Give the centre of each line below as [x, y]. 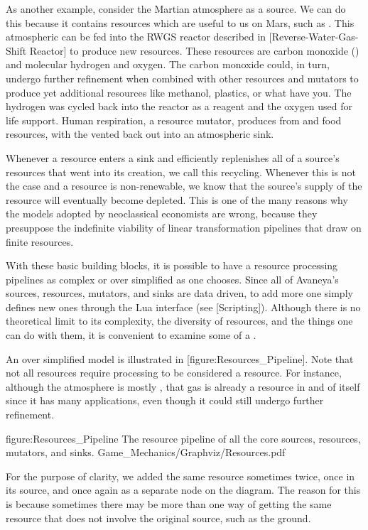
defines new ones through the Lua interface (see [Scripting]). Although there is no [183, 307]
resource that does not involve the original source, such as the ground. [158, 518]
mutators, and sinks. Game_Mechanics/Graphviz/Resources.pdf [146, 452]
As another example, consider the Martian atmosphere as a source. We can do [176, 9]
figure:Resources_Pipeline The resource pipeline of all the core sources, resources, [183, 438]
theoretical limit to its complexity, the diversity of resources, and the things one [179, 321]
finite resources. [40, 241]
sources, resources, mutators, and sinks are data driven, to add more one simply [179, 293]
